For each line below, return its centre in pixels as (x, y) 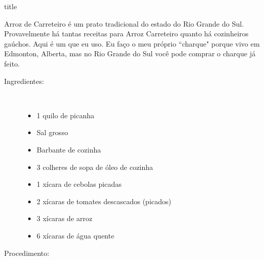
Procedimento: (27, 253)
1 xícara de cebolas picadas (79, 184)
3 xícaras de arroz (64, 218)
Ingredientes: (24, 81)
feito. (12, 63)
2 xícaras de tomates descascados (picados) (104, 201)
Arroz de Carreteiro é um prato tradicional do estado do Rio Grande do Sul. (124, 23)
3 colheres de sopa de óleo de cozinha (95, 167)
